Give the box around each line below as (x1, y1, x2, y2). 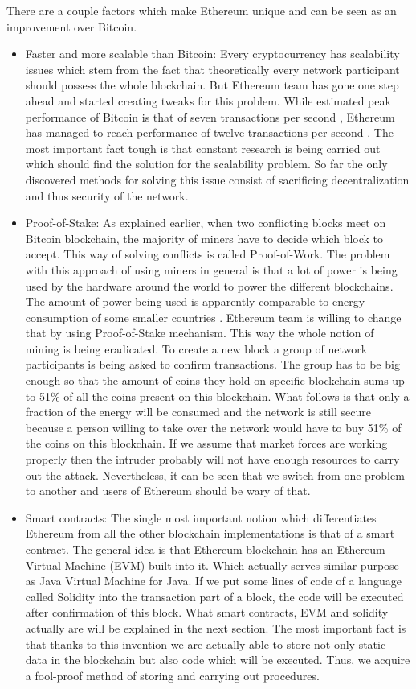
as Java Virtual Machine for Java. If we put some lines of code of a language (25, 572, 402, 589)
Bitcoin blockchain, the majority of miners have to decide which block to (25, 229, 384, 246)
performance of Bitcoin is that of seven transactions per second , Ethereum (25, 108, 395, 125)
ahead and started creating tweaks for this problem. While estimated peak (25, 92, 391, 109)
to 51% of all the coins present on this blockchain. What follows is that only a (25, 387, 410, 404)
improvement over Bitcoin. (6, 18, 137, 35)
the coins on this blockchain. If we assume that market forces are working (25, 435, 388, 452)
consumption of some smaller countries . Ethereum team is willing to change (25, 308, 402, 325)
